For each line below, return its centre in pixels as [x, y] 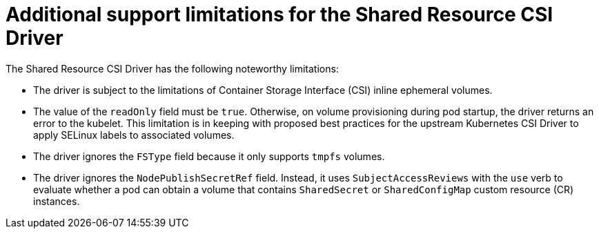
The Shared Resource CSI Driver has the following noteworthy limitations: [172, 68]
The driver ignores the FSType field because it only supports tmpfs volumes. [209, 156]
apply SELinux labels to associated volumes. [134, 135]
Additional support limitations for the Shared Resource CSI [279, 14]
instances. [57, 201]
